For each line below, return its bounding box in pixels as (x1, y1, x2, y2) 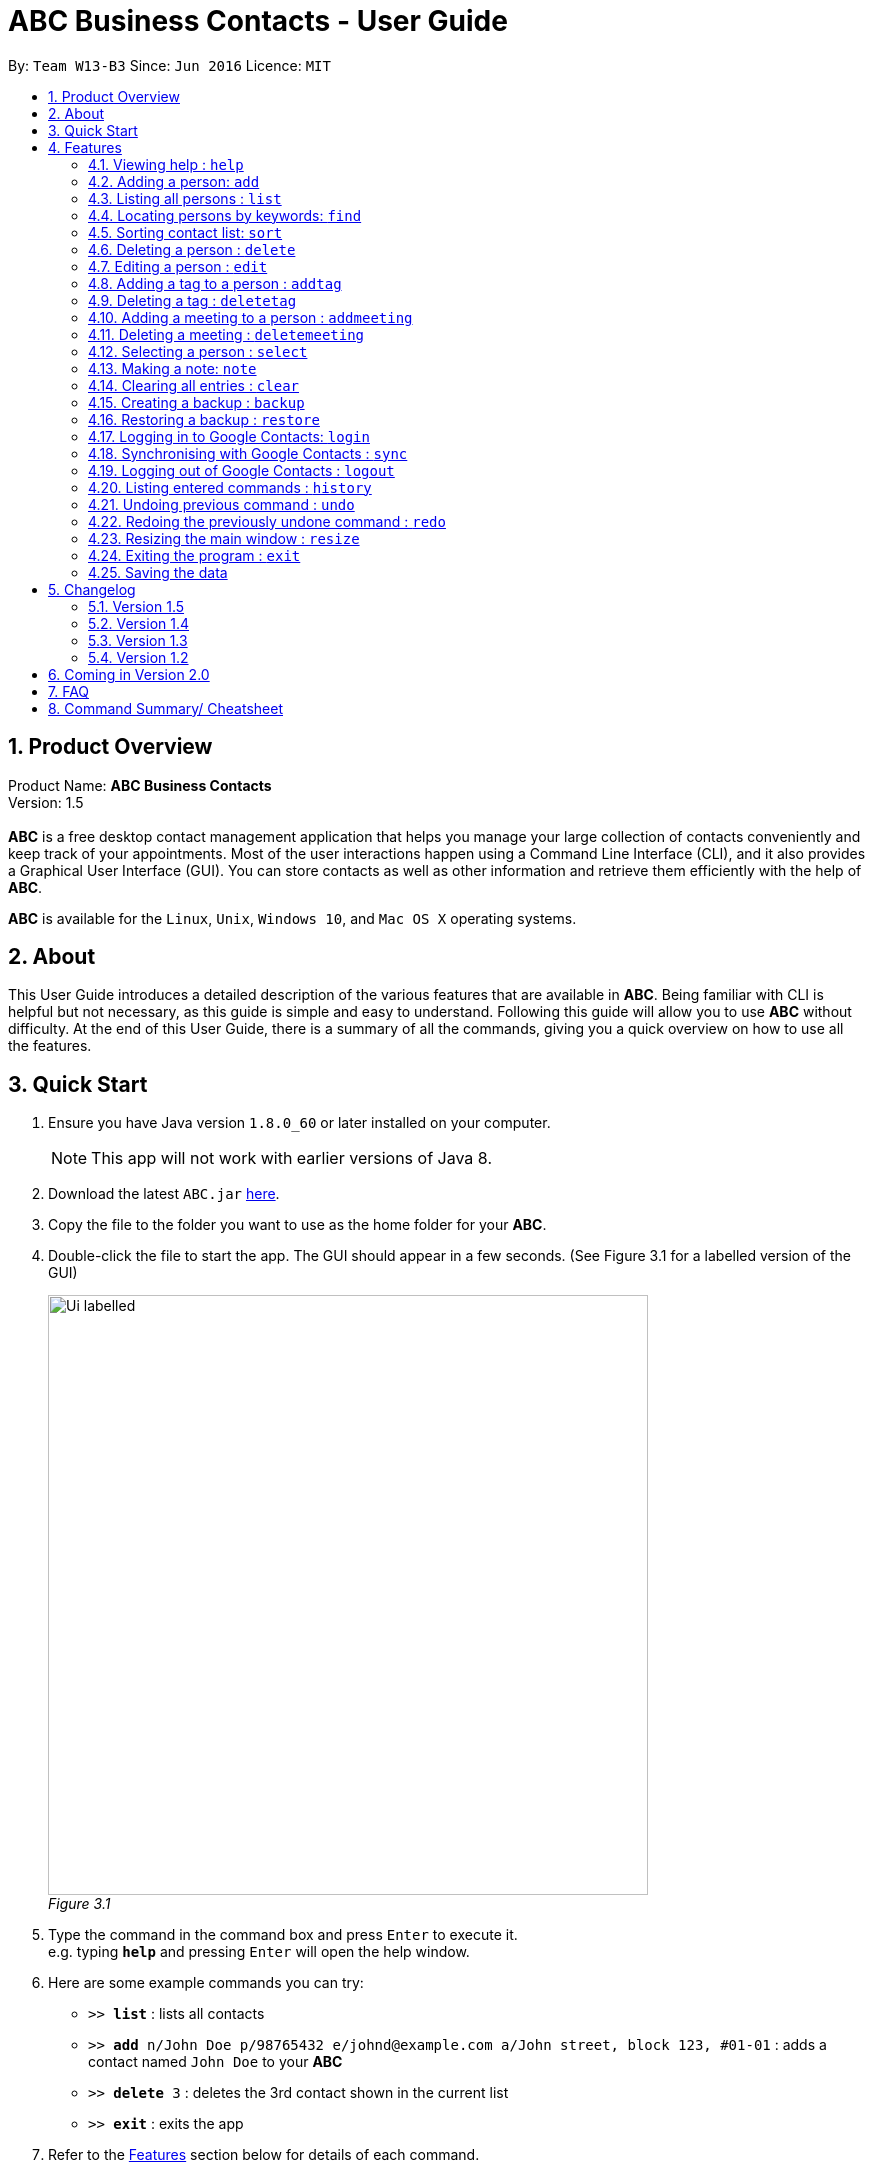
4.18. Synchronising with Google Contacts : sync (88, 444, 408, 462)
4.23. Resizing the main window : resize (88, 529, 360, 547)
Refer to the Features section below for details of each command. (48, 2146, 480, 2164)
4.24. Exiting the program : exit (88, 546, 301, 564)
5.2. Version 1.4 (88, 614, 190, 632)
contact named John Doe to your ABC (88, 2053, 343, 2071)
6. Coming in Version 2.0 (48, 665, 210, 683)
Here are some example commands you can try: (48, 1974, 364, 1992)
